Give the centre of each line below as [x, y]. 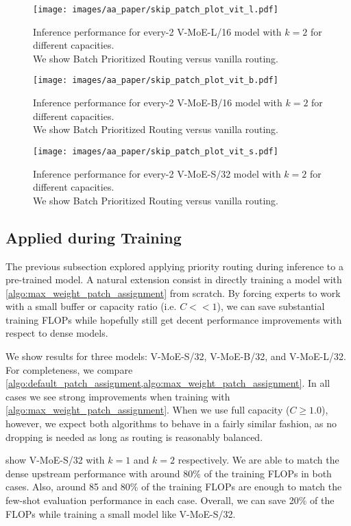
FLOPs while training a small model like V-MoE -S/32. [121, 513]
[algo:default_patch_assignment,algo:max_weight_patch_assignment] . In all [168, 383]
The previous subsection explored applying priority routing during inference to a [174, 266]
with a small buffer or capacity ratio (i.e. [91, 306]
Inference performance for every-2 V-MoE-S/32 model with [157, 173]
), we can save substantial [271, 306]
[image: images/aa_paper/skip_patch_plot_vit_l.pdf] [156, 10]
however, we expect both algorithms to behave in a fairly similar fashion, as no [171, 423]
